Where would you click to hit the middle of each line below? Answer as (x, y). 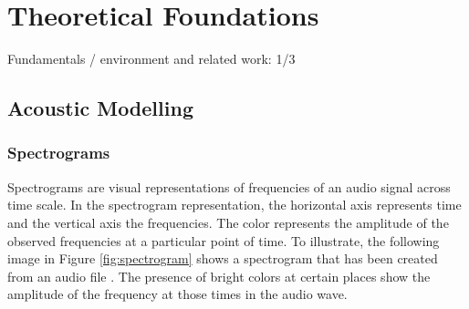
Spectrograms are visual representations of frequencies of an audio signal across (229, 186)
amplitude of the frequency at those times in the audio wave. (177, 294)
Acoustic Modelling (100, 108)
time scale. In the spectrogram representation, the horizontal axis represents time (234, 205)
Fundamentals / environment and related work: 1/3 (151, 59)
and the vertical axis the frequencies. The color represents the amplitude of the (228, 222)
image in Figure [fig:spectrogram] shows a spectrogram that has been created (223, 258)
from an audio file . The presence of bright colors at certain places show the (219, 276)
